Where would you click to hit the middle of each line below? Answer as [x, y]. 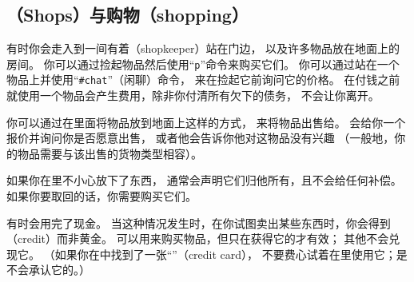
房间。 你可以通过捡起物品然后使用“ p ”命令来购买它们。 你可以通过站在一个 [203, 64]
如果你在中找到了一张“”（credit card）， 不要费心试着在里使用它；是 [231, 254]
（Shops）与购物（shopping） [127, 15]
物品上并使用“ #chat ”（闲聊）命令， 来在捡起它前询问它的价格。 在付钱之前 [203, 79]
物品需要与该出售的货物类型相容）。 [109, 153]
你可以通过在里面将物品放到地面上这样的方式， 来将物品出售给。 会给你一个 [206, 122]
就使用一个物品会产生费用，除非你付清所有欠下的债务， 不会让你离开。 [193, 95]
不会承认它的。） [48, 270]
